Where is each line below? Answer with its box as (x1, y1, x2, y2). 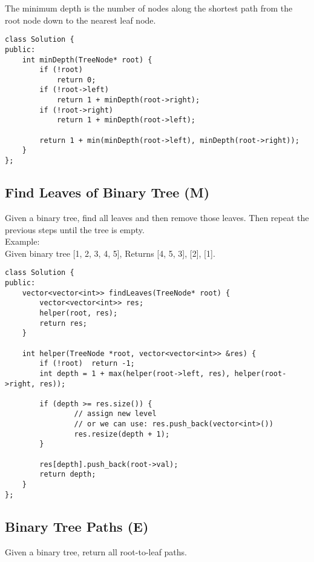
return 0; (56, 75, 96, 84)
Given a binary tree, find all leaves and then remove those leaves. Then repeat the (5, 211, 309, 223)
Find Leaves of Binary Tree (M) (5, 183, 210, 202)
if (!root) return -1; (39, 359, 135, 368)
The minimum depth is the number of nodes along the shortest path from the (5, 2, 293, 14)
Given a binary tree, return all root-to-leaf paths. (5, 545, 188, 558)
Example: (5, 235, 40, 248)
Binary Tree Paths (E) (5, 517, 149, 535)
